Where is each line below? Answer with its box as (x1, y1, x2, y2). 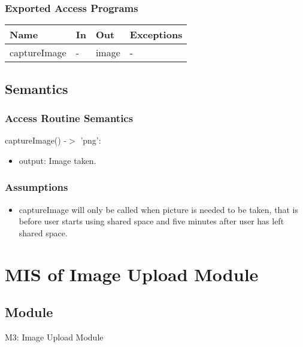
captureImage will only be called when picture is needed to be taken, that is (19, 203, 298, 215)
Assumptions (5, 179, 68, 194)
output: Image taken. (19, 154, 96, 166)
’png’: (80, 134, 101, 147)
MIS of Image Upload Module (5, 261, 259, 286)
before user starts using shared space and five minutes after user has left (19, 215, 284, 227)
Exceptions (129, 28, 183, 42)
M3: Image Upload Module (5, 330, 104, 343)
